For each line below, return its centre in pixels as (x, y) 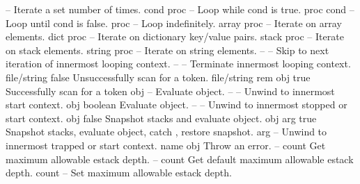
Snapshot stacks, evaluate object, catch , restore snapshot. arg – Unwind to (166, 132)
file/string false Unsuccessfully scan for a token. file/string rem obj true (158, 77)
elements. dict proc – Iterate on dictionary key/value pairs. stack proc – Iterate (175, 36)
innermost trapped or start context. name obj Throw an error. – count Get (166, 145)
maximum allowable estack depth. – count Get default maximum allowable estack (180, 159)
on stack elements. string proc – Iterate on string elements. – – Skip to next (167, 50)
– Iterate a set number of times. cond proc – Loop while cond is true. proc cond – (180, 9)
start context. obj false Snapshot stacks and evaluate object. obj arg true (161, 118)
